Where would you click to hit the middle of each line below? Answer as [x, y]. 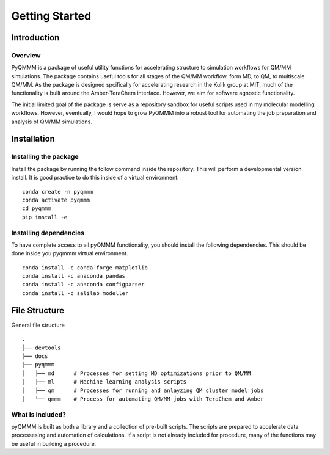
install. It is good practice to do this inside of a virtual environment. [95, 178]
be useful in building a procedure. [54, 443]
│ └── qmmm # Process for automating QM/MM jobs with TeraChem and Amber [143, 399]
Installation [33, 139]
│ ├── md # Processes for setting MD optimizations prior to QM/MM [137, 373]
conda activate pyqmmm [56, 200]
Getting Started [51, 16]
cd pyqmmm [37, 209]
